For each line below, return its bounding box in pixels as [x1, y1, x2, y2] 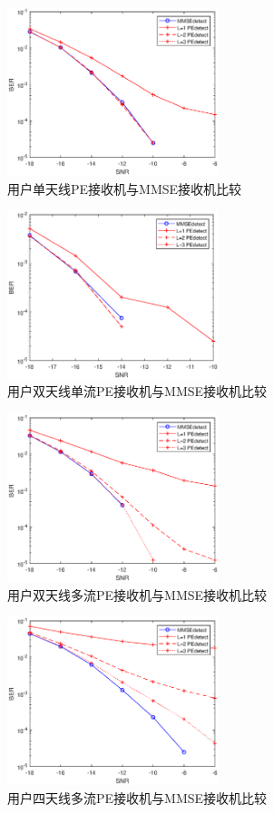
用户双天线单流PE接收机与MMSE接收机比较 [7, 382, 268, 401]
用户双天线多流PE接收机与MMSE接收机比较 [7, 585, 268, 604]
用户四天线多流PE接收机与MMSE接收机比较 [7, 789, 268, 808]
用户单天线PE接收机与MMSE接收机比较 [7, 179, 242, 198]
